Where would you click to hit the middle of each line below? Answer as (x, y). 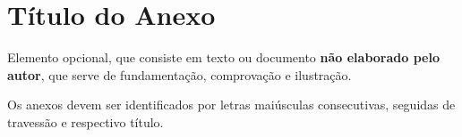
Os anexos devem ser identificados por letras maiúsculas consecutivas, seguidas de (231, 105)
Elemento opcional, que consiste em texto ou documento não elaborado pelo (223, 57)
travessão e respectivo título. (86, 121)
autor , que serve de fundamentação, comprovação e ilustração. (180, 74)
